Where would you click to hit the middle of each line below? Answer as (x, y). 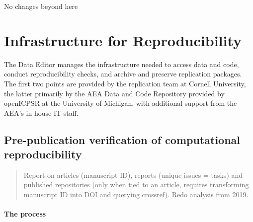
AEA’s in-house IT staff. (41, 112)
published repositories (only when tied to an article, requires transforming (136, 185)
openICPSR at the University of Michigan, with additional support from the (121, 103)
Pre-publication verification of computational (122, 139)
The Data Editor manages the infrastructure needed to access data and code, (122, 64)
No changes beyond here (41, 6)
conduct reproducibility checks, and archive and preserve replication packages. (123, 74)
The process (25, 214)
